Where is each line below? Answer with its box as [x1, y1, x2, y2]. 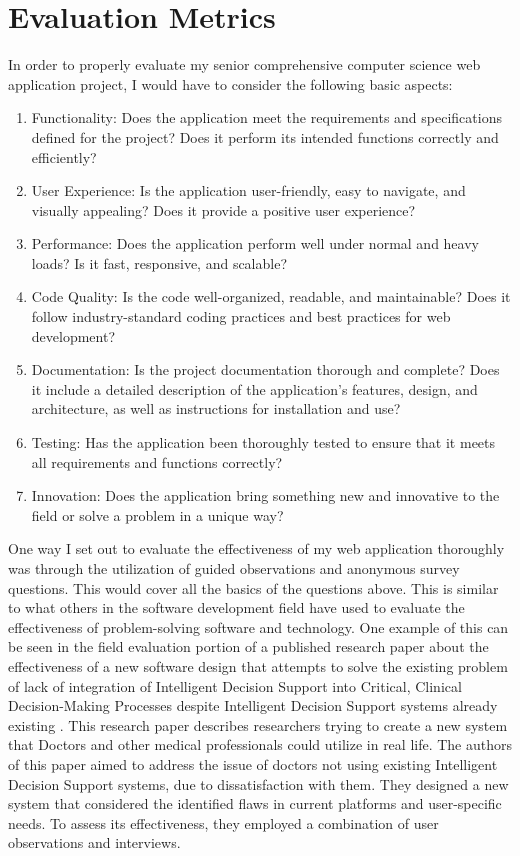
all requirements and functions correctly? [31, 451, 283, 472]
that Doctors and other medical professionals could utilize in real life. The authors [8, 734, 513, 755]
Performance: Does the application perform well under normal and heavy [31, 233, 479, 254]
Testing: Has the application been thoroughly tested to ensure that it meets [31, 432, 496, 453]
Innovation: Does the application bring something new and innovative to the [31, 485, 500, 506]
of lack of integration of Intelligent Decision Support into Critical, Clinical [8, 675, 462, 696]
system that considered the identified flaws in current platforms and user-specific [8, 793, 502, 814]
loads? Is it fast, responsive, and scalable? [31, 252, 288, 273]
